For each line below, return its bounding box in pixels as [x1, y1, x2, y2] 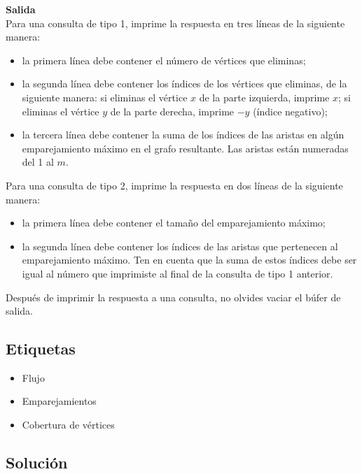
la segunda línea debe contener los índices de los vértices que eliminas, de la [22, 76, 347, 91]
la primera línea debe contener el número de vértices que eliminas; [22, 52, 306, 67]
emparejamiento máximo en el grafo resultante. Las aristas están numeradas [22, 141, 349, 155]
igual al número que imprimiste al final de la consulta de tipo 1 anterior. [22, 266, 333, 280]
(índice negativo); [253, 103, 328, 118]
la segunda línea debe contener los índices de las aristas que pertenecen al [22, 238, 338, 253]
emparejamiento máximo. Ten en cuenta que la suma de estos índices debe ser [22, 252, 357, 267]
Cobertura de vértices [22, 417, 115, 432]
